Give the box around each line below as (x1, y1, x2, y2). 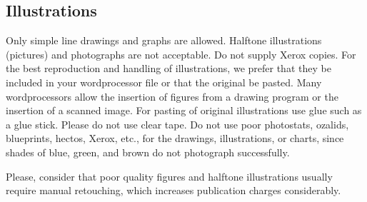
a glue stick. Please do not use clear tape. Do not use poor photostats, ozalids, (6, 116, 349, 131)
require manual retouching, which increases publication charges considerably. (6, 183, 341, 198)
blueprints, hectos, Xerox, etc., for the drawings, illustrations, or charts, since (6, 131, 344, 146)
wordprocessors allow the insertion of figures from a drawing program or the (6, 89, 338, 103)
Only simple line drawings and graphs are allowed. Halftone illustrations (6, 33, 322, 48)
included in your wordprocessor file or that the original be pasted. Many (6, 74, 322, 89)
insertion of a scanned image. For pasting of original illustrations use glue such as (6, 103, 362, 118)
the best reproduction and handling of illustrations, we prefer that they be (6, 61, 331, 76)
